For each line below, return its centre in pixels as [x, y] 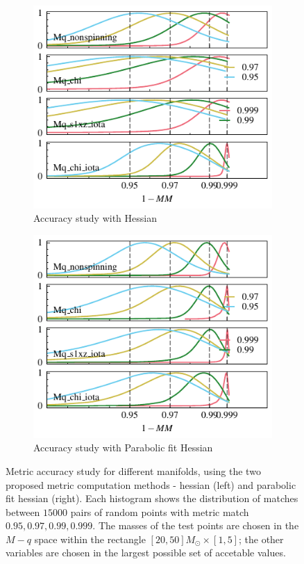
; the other [261, 539]
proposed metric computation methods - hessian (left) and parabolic [151, 484]
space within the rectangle [90, 539]
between [23, 511]
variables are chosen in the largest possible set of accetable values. [146, 553]
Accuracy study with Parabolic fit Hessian [123, 448]
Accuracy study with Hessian [95, 218]
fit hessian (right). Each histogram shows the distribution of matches [152, 498]
